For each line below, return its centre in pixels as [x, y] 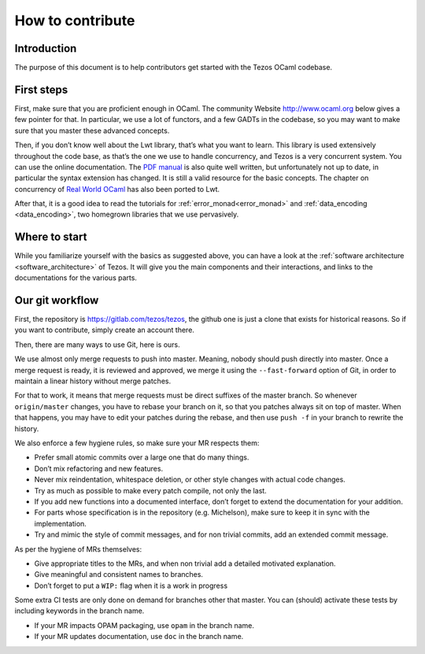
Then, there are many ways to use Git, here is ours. [97, 344]
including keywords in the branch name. [79, 611]
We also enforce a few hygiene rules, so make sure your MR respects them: [137, 443]
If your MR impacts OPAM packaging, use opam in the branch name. [144, 625]
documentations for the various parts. [76, 278]
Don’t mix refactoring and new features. [99, 468]
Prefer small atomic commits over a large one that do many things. [142, 457]
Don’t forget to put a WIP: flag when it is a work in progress [131, 586]
